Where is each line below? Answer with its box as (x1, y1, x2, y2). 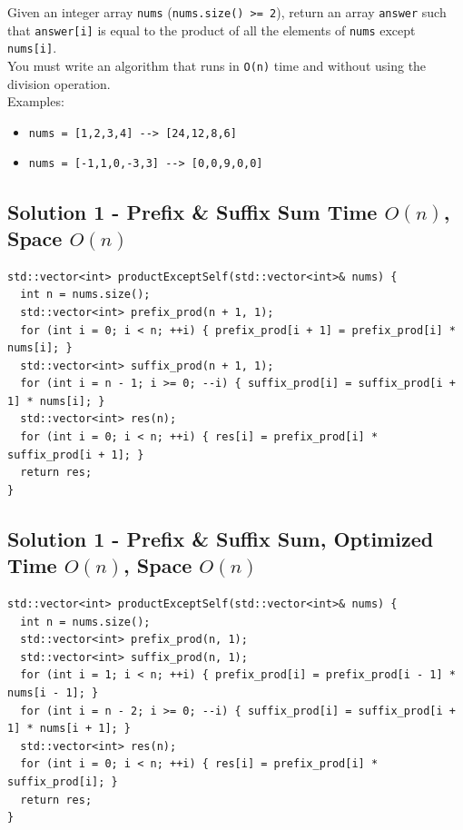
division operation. (7, 74, 111, 93)
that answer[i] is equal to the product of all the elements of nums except (7, 20, 416, 39)
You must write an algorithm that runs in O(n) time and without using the (7, 55, 427, 74)
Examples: (7, 92, 64, 111)
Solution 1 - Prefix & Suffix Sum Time (7, 197, 378, 225)
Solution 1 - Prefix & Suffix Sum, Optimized (7, 524, 434, 552)
